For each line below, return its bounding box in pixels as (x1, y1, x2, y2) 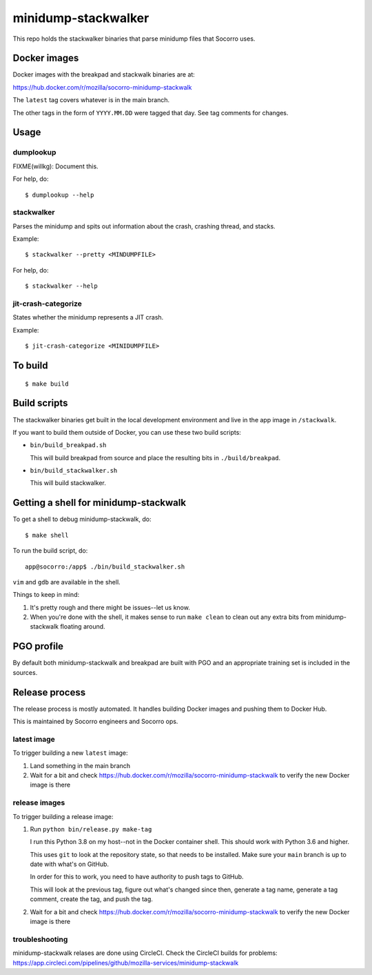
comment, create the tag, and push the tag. (30, 895, 153, 903)
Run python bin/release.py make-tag (30, 825, 152, 833)
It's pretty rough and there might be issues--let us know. (30, 603, 191, 611)
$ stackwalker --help (25, 282, 98, 290)
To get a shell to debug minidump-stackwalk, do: (12, 515, 152, 524)
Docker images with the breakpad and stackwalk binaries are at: (12, 70, 196, 79)
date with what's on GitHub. (30, 860, 110, 869)
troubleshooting (12, 934, 68, 944)
